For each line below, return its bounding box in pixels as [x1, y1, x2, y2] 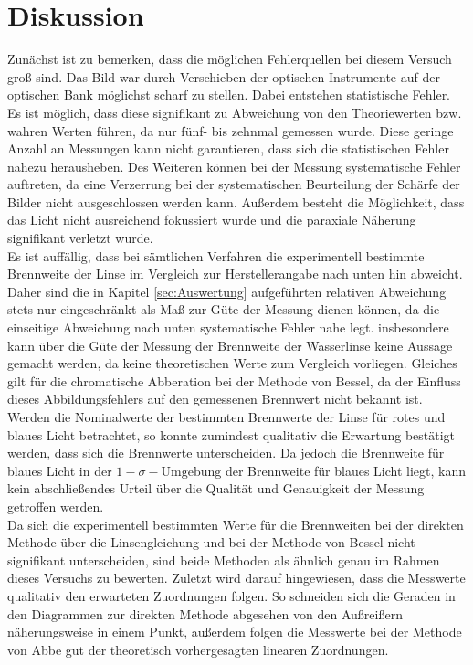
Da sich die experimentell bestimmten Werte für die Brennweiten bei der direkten [7, 514, 464, 533]
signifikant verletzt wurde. [7, 228, 153, 248]
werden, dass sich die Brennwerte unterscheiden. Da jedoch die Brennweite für [7, 443, 445, 462]
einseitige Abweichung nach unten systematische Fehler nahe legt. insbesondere [7, 318, 449, 337]
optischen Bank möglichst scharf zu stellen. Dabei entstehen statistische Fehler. [7, 85, 451, 104]
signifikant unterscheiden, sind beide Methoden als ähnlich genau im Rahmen [7, 550, 440, 569]
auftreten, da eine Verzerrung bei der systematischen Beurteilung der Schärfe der [7, 174, 460, 194]
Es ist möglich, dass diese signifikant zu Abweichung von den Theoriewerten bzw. [7, 102, 462, 121]
